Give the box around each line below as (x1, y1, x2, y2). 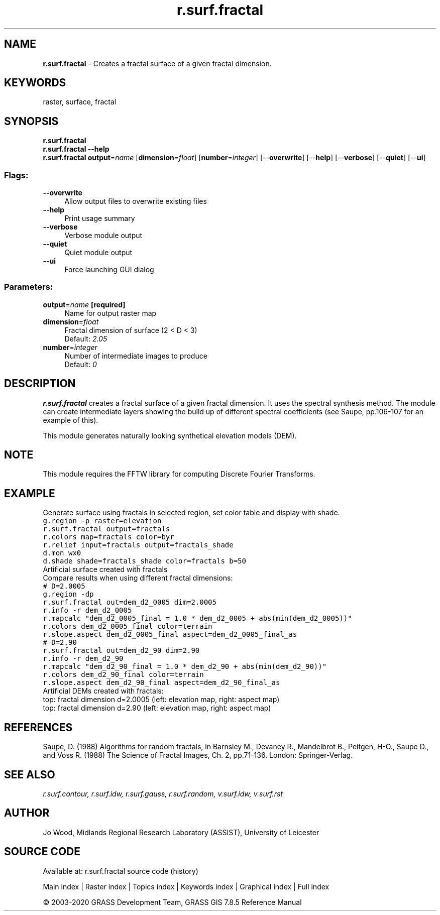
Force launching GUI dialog (64, 265, 154, 274)
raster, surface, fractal (43, 97, 117, 106)
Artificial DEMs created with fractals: (43, 687, 164, 696)
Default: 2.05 (64, 334, 107, 343)
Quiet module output (64, 248, 133, 257)
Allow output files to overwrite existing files (64, 197, 207, 206)
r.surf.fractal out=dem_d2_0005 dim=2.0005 (43, 598, 216, 607)
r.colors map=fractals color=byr (43, 533, 174, 541)
